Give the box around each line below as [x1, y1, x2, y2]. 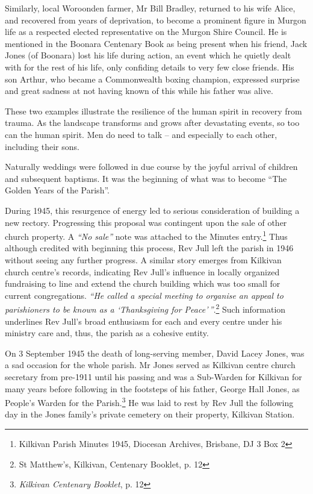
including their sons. [5, 140, 79, 152]
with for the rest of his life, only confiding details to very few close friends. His [5, 60, 294, 73]
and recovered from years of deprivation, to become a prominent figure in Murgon [5, 13, 306, 26]
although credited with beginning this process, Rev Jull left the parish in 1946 [5, 242, 294, 254]
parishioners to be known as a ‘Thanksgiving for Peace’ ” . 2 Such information [5, 301, 286, 315]
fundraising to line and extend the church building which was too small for [5, 277, 280, 290]
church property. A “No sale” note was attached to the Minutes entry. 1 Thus [5, 228, 288, 242]
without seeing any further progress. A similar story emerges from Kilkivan [5, 253, 282, 266]
